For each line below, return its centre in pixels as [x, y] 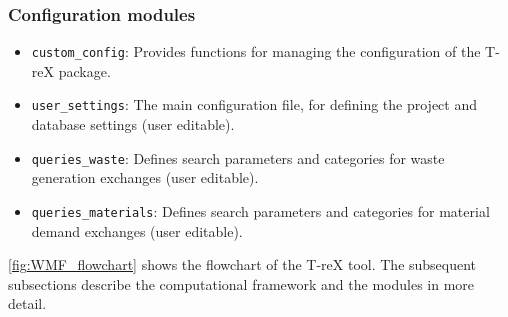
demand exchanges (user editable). [137, 230]
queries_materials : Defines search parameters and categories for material [260, 210]
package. [84, 70]
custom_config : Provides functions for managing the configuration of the [256, 51]
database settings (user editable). [133, 124]
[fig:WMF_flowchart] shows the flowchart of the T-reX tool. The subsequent [242, 264]
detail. [27, 303]
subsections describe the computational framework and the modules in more [241, 283]
